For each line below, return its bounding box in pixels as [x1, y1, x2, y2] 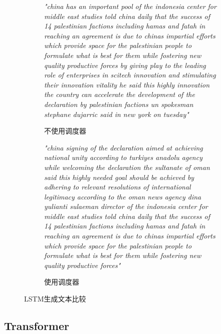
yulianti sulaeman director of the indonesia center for [44, 201, 208, 211]
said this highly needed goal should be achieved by [44, 171, 194, 182]
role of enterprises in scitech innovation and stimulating [44, 69, 216, 80]
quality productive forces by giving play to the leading [44, 59, 206, 70]
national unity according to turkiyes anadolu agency [44, 152, 202, 162]
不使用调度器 [44, 125, 86, 136]
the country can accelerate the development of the [44, 89, 195, 99]
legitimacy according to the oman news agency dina [44, 191, 201, 201]
